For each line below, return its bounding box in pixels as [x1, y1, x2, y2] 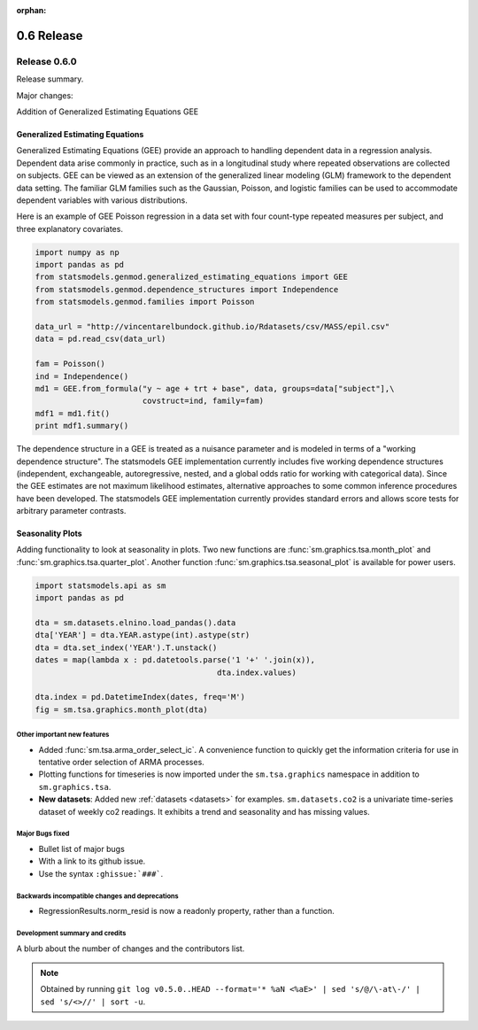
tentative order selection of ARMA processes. [38, 757, 205, 768]
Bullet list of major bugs [38, 844, 126, 855]
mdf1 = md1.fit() [35, 408, 111, 418]
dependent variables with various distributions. [16, 195, 188, 205]
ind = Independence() [35, 371, 129, 381]
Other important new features [16, 731, 110, 740]
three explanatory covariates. [16, 223, 124, 234]
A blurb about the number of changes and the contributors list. [16, 943, 245, 954]
